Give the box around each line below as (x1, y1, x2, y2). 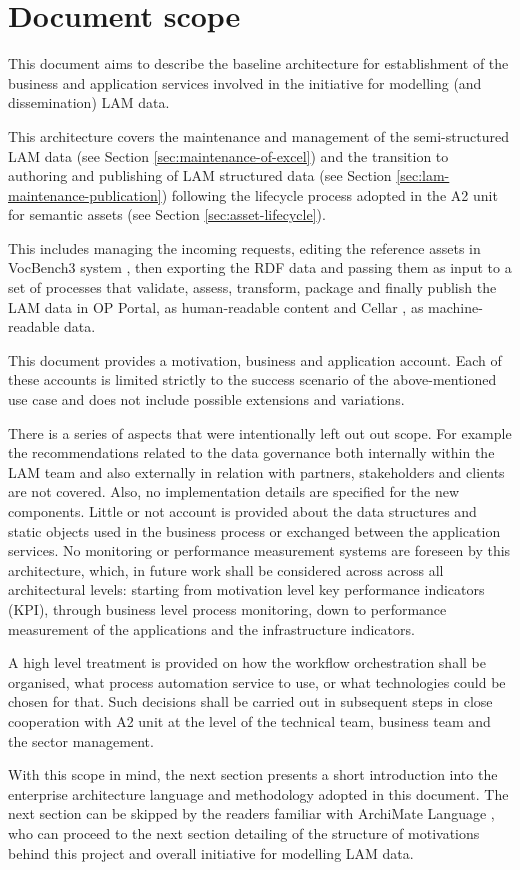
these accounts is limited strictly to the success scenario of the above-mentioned (8, 369, 497, 390)
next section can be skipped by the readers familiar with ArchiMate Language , (8, 803, 495, 824)
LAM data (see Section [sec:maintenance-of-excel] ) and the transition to (8, 145, 449, 166)
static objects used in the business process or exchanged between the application (8, 520, 501, 541)
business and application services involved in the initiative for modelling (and (8, 72, 482, 93)
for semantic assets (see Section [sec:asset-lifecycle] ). (8, 204, 326, 225)
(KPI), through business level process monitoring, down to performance (8, 598, 447, 619)
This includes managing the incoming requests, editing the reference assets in (8, 237, 481, 258)
